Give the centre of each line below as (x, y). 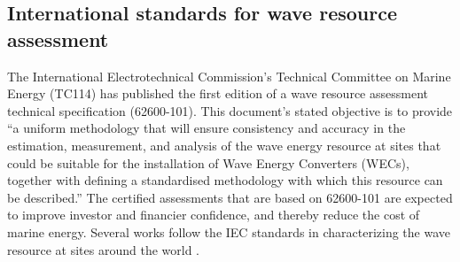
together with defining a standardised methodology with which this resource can (225, 180)
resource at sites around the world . (103, 249)
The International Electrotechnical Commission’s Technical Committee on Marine (229, 76)
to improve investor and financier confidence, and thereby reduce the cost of (214, 215)
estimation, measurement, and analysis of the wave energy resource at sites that (224, 145)
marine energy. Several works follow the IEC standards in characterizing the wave (229, 231)
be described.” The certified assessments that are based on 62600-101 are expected (230, 197)
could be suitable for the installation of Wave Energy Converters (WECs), (208, 162)
